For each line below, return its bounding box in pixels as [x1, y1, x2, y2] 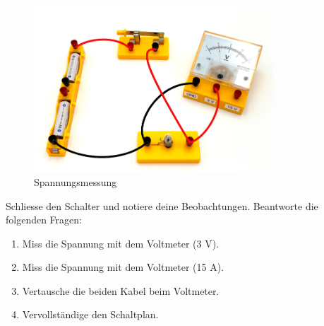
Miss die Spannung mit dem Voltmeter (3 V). [22, 235, 220, 250]
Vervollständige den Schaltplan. [22, 307, 159, 322]
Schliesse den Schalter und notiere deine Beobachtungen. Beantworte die [6, 198, 318, 213]
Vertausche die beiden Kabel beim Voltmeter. [22, 283, 220, 298]
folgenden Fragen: [6, 212, 82, 227]
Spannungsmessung [34, 174, 117, 189]
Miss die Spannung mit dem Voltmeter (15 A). [22, 260, 224, 274]
